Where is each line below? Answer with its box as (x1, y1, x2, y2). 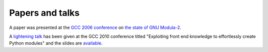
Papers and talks (9, 7, 80, 18)
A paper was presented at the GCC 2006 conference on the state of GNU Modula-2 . (9, 25, 182, 30)
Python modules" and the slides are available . (9, 40, 103, 46)
